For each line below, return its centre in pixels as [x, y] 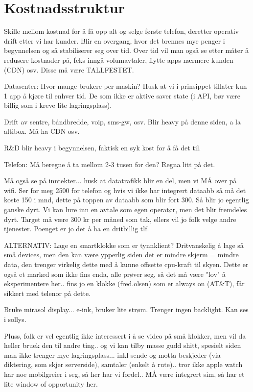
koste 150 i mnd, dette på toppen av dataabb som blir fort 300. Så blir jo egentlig [126, 200]
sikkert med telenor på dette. [47, 293]
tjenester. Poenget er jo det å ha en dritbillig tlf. [77, 229]
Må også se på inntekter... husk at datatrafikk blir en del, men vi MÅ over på [120, 181]
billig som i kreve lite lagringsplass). [58, 105]
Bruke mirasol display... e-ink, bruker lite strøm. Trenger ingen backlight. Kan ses [126, 309]
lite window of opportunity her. [51, 383]
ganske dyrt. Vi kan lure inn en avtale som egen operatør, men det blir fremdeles [126, 209]
